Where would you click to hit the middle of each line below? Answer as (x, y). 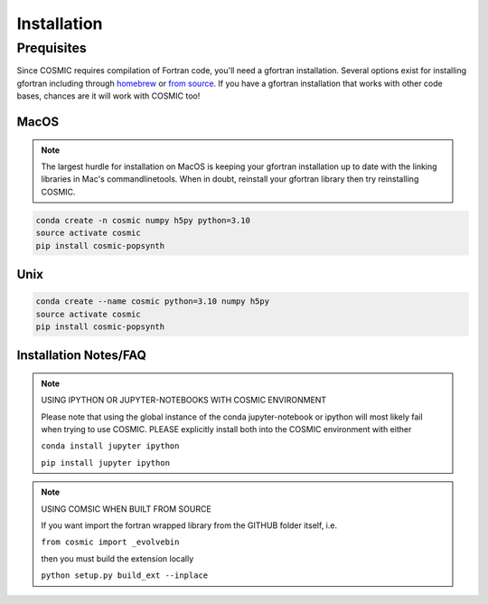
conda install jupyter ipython (110, 446)
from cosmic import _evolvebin (110, 542)
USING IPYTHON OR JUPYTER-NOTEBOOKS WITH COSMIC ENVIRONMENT (184, 400)
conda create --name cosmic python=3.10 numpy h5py (153, 302)
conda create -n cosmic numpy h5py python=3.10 (143, 220)
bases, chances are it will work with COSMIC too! (108, 96)
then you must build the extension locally (117, 558)
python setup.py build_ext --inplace (125, 576)
